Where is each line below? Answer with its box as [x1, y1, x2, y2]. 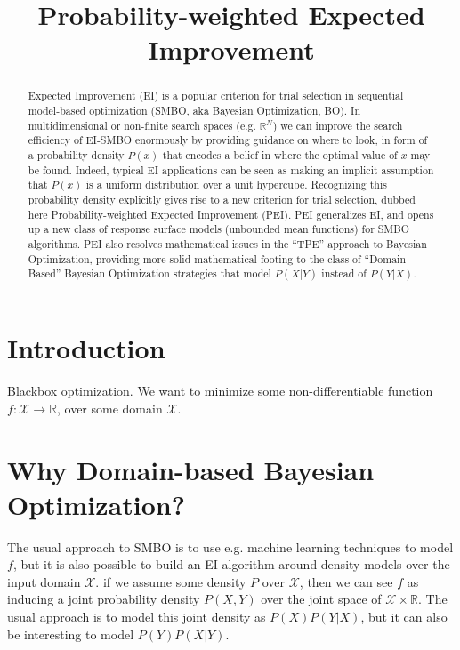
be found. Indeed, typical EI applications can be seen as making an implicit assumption [28, 162, 434, 177]
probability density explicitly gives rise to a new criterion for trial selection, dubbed [28, 191, 416, 206]
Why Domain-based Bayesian [7, 451, 375, 487]
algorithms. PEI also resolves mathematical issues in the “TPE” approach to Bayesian [28, 236, 427, 251]
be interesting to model [7, 624, 134, 643]
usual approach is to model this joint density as [7, 607, 266, 626]
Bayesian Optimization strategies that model [64, 266, 271, 281]
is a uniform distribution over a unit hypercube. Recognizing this [85, 177, 387, 192]
